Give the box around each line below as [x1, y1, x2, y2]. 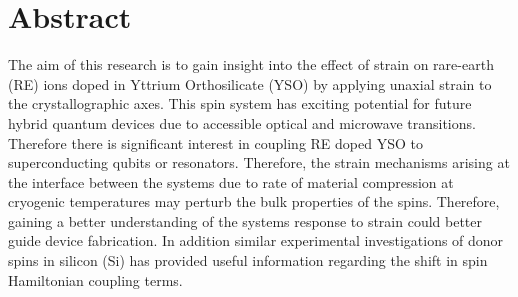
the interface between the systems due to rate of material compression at [8, 171, 454, 192]
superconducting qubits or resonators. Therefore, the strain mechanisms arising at [8, 152, 510, 173]
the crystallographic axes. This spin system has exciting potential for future [8, 93, 472, 114]
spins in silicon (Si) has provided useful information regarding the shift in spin [8, 250, 488, 271]
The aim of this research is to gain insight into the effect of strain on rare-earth [8, 54, 494, 75]
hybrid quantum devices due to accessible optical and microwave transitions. [8, 112, 476, 133]
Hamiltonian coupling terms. [8, 269, 183, 290]
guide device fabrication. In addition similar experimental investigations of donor [8, 230, 504, 251]
